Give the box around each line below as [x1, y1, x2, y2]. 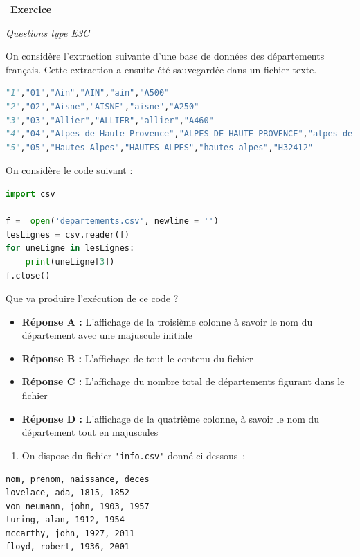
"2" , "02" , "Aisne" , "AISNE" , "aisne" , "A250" [6, 101, 199, 112]
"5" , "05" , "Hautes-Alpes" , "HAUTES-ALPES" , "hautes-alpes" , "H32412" [6, 142, 313, 152]
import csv [6, 188, 55, 199]
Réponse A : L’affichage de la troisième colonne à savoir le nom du [21, 314, 313, 328]
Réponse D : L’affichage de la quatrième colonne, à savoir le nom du [21, 411, 320, 425]
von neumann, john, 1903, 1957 [6, 501, 150, 511]
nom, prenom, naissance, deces [6, 474, 150, 484]
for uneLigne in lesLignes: [6, 243, 135, 254]
